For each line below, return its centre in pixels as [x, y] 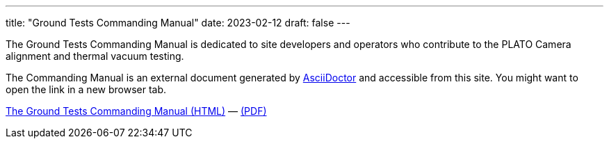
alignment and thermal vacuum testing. [95, 56]
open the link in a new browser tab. [86, 89]
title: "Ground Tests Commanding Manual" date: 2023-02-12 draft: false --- [178, 23]
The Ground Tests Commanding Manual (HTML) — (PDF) [136, 111]
